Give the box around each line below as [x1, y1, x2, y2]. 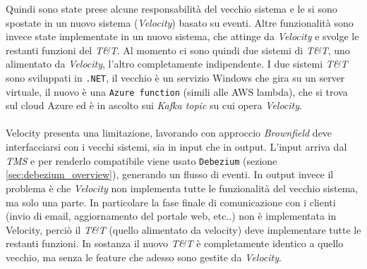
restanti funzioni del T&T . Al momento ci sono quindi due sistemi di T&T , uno [6, 42, 350, 57]
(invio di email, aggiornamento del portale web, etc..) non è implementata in [6, 208, 337, 223]
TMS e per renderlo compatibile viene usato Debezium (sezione [6, 153, 277, 168]
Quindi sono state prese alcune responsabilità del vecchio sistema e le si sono [6, 1, 337, 15]
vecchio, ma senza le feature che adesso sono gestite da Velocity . [6, 249, 282, 264]
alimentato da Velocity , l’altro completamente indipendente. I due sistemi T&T [6, 56, 348, 71]
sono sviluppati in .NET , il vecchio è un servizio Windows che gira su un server [6, 70, 345, 85]
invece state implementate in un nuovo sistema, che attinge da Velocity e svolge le [6, 29, 359, 44]
